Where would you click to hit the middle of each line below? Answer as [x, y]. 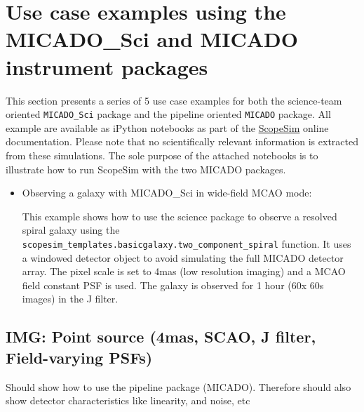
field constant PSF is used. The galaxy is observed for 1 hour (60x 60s [173, 285]
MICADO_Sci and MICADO [152, 39]
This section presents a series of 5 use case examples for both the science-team [174, 100]
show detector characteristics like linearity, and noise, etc [128, 400]
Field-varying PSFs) [79, 357]
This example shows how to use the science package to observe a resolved [180, 216]
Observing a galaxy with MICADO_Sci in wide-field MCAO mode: [167, 193]
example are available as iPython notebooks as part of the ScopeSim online [167, 127]
